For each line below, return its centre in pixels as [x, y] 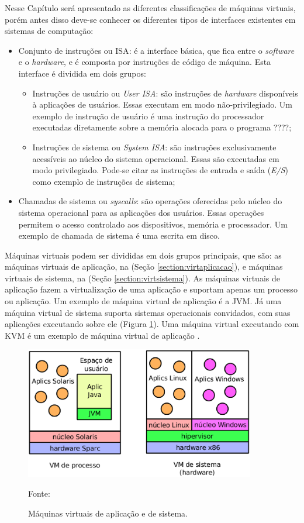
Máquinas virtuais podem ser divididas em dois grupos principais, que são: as [143, 255]
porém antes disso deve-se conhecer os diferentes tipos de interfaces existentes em [150, 19]
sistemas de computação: [49, 31]
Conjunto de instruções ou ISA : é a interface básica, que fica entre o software [156, 50]
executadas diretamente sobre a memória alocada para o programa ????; [162, 127]
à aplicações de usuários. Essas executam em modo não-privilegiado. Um [163, 104]
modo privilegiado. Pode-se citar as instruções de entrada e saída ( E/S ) [160, 170]
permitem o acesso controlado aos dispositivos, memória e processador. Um [153, 224]
